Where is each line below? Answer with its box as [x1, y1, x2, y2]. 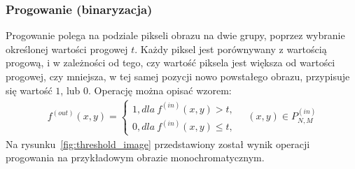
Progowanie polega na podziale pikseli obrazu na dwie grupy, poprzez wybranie [6, 28, 345, 43]
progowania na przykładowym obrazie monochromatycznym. [6, 150, 265, 165]
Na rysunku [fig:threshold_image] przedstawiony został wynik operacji [6, 136, 310, 151]
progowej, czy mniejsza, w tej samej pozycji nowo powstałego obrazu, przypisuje [6, 69, 350, 83]
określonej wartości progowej [6, 41, 128, 56]
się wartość [6, 82, 53, 97]
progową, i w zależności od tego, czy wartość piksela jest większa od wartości [6, 55, 335, 70]
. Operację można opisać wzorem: [88, 82, 232, 97]
